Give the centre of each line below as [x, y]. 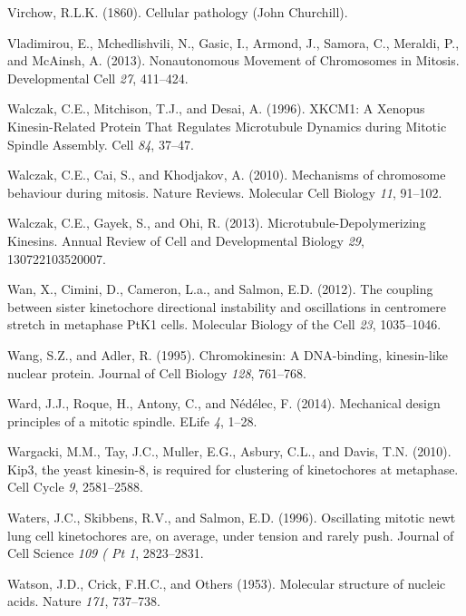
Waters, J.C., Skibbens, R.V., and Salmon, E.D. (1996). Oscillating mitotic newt [232, 518]
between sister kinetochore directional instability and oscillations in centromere [227, 306]
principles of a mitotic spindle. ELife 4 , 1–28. [132, 420]
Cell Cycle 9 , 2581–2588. [75, 487]
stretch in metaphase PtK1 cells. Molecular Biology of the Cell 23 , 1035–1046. [224, 324]
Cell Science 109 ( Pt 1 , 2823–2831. [106, 553]
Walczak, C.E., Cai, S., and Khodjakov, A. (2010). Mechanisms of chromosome [227, 175]
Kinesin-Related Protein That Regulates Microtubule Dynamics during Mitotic [227, 126]
